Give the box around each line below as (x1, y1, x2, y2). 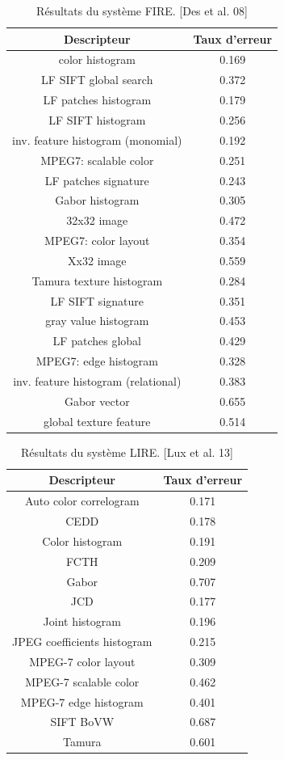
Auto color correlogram (24, 492, 140, 509)
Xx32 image (68, 251, 127, 268)
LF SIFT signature (50, 292, 144, 309)
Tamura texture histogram (31, 272, 163, 289)
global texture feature (44, 412, 151, 429)
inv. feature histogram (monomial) (12, 131, 182, 148)
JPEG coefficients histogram (12, 633, 152, 650)
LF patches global (52, 332, 141, 349)
